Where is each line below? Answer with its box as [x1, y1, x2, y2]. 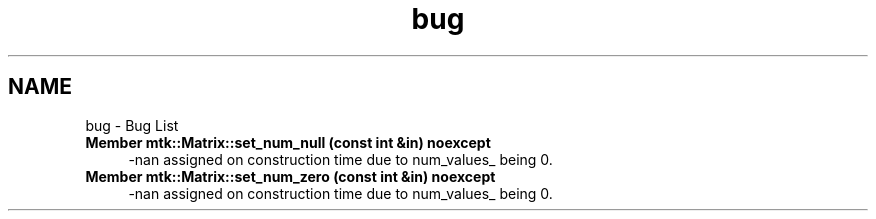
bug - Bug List [85, 116, 179, 134]
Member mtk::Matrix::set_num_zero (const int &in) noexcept [85, 167, 496, 185]
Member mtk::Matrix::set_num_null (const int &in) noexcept [85, 133, 491, 151]
